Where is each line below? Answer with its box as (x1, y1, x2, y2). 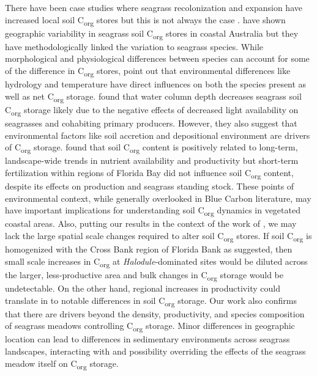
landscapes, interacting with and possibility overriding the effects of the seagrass (5, 344, 306, 357)
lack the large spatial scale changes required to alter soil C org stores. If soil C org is (5, 229, 312, 243)
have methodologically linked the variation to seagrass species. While (5, 40, 264, 53)
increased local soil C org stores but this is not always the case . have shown (5, 13, 286, 28)
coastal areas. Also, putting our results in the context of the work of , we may (5, 217, 297, 230)
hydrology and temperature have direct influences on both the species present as (5, 78, 307, 90)
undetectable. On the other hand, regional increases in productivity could (5, 281, 280, 294)
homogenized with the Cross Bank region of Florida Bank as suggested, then (5, 243, 293, 256)
